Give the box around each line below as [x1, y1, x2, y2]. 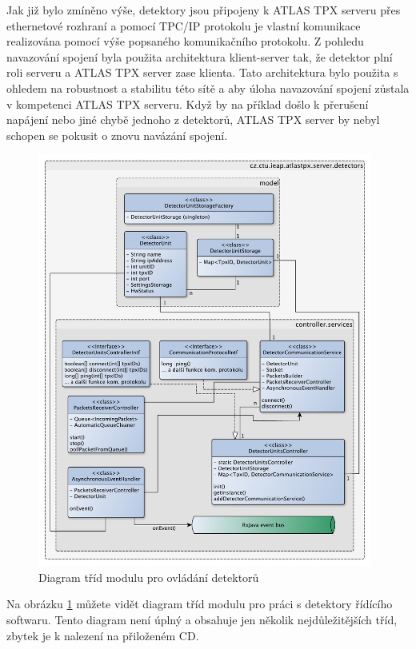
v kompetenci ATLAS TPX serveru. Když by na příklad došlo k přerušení [6, 95, 369, 112]
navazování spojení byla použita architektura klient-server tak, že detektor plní [6, 48, 393, 65]
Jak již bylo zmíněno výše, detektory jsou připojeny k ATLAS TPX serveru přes [6, 2, 401, 18]
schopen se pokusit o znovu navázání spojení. [6, 126, 228, 143]
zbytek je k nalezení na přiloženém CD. [6, 627, 199, 643]
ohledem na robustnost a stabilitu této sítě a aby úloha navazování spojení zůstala [6, 79, 410, 96]
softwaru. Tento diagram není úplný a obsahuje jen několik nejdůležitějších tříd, [6, 611, 398, 627]
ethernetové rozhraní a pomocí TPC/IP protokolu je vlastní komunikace [6, 17, 361, 34]
